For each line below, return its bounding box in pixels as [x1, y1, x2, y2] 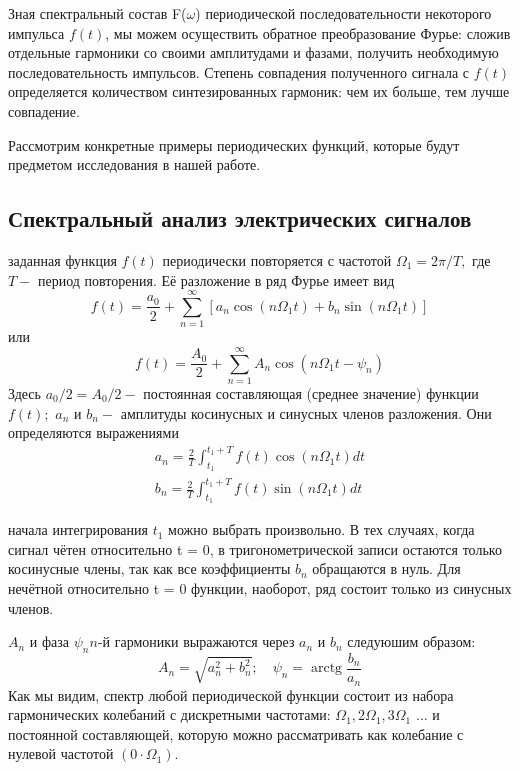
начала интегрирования [8, 519, 148, 540]
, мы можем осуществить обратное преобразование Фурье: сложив [105, 22, 511, 43]
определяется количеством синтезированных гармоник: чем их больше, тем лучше [8, 81, 510, 102]
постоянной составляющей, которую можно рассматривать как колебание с [8, 723, 464, 744]
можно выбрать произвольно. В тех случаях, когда [168, 519, 475, 540]
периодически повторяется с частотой [162, 249, 392, 270]
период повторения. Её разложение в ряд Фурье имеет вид [37, 269, 395, 290]
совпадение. [8, 100, 80, 121]
